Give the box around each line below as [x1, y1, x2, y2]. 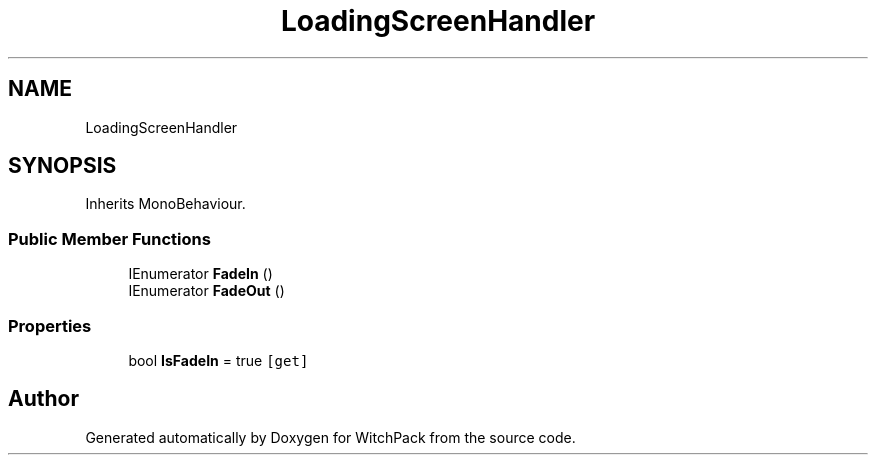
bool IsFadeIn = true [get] [128, 351, 309, 369]
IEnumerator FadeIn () [128, 265, 273, 283]
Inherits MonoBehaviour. [85, 195, 246, 213]
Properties [8, 315, 92, 336]
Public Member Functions [8, 228, 211, 249]
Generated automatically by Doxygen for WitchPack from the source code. [85, 428, 576, 446]
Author [8, 386, 79, 412]
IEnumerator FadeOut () [128, 282, 285, 300]
